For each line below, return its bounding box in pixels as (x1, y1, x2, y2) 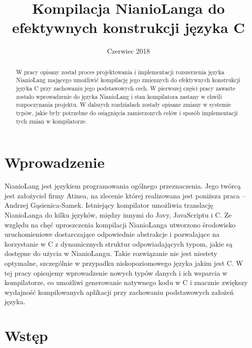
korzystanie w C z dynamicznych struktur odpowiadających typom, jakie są (4, 238, 233, 249)
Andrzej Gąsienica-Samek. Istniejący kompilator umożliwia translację (4, 200, 213, 210)
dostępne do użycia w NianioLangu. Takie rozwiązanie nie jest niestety (4, 248, 218, 258)
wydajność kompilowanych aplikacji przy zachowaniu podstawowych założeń (4, 286, 234, 297)
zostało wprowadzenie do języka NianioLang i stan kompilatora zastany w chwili (16, 92, 222, 100)
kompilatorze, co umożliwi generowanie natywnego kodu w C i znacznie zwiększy (4, 277, 248, 287)
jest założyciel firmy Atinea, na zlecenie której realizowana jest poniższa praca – (4, 190, 246, 200)
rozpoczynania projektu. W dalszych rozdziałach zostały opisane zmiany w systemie (16, 100, 231, 109)
